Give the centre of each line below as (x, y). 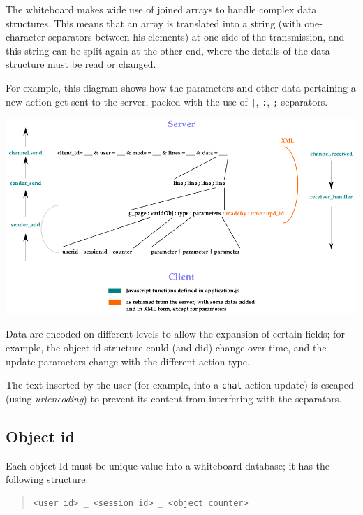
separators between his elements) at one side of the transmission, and (197, 37)
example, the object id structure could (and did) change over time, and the (166, 347)
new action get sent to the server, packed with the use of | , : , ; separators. (167, 101)
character (25, 37)
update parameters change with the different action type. (128, 361)
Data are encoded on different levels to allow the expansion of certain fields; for (175, 334)
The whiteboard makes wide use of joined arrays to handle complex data (161, 9)
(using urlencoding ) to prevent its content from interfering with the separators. (174, 398)
